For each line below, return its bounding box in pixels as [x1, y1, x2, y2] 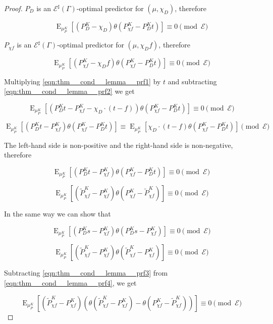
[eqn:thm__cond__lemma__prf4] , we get [4, 278, 137, 288]
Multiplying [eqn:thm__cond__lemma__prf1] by [4, 76, 161, 86]
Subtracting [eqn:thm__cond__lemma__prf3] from [4, 267, 168, 278]
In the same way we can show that [4, 208, 111, 219]
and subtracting [168, 76, 217, 86]
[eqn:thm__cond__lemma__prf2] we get [4, 86, 135, 96]
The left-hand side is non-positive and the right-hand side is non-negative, [4, 139, 233, 150]
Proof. [4, 3, 23, 13]
